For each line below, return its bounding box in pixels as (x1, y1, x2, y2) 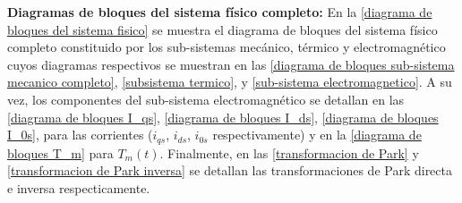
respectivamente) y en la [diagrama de (212, 125, 422, 144)
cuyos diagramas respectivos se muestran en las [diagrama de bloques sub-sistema (7, 55, 455, 73)
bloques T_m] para (7, 143, 114, 162)
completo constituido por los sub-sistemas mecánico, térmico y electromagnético (7, 38, 446, 56)
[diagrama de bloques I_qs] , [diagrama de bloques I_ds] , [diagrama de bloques (7, 107, 439, 126)
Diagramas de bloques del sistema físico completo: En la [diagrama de (7, 3, 432, 21)
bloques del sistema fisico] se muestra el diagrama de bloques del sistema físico (7, 20, 438, 38)
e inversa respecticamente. (7, 178, 150, 197)
